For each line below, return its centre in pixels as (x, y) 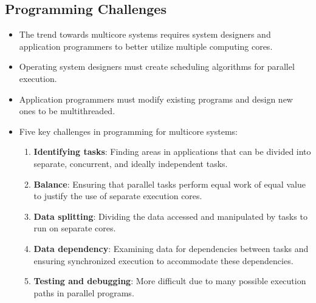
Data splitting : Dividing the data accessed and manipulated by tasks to (170, 216)
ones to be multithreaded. (67, 111)
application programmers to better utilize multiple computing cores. (146, 46)
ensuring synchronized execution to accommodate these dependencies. (163, 260)
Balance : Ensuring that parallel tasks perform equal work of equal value (170, 184)
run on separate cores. (75, 228)
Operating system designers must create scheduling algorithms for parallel (157, 66)
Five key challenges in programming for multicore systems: (128, 131)
